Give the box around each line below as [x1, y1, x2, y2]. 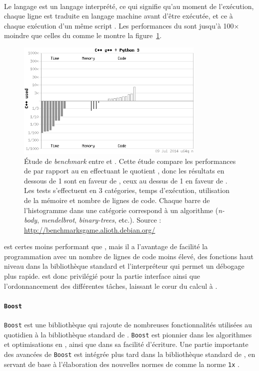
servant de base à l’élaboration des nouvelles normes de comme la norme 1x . [4, 358, 239, 369]
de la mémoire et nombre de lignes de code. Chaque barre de [24, 195, 210, 205]
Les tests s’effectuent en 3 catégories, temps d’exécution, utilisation [24, 185, 229, 196]
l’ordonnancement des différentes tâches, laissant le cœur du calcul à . [4, 280, 217, 291]
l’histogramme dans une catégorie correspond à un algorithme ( [24, 205, 218, 215]
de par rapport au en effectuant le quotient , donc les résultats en [24, 165, 224, 176]
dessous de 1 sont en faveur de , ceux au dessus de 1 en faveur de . [24, 175, 227, 185]
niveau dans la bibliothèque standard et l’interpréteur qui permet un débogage [4, 261, 244, 271]
